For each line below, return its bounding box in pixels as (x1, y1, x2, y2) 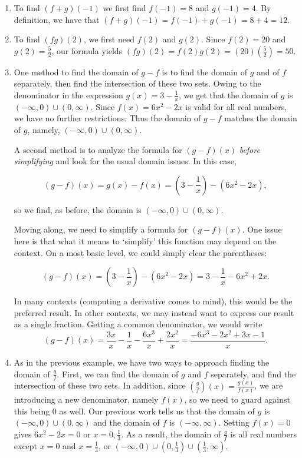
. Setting (218, 416, 250, 429)
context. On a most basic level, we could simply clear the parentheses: (14, 246, 267, 258)
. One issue (242, 223, 282, 235)
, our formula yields (51, 44, 123, 57)
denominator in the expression (14, 88, 123, 101)
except (14, 439, 38, 452)
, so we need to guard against (184, 393, 290, 406)
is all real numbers (230, 427, 297, 440)
